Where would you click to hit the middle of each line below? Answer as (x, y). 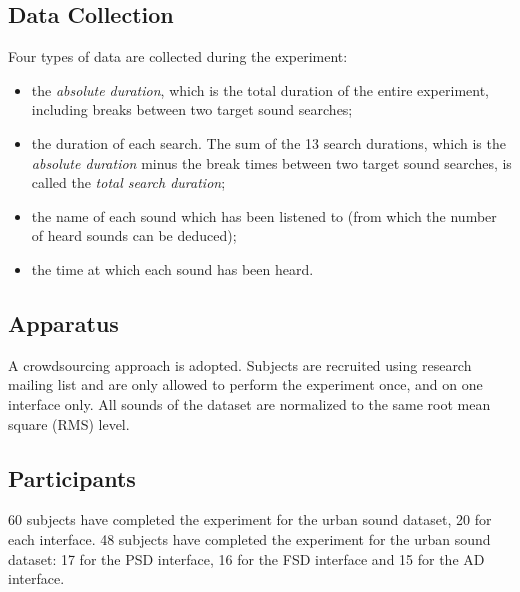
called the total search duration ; (128, 182)
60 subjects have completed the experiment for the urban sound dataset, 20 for (250, 519)
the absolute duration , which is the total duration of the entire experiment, (260, 89)
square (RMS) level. (69, 423)
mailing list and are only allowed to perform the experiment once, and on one (245, 384)
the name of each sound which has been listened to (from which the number (264, 215)
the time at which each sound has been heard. (172, 268)
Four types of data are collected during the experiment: (178, 56)
